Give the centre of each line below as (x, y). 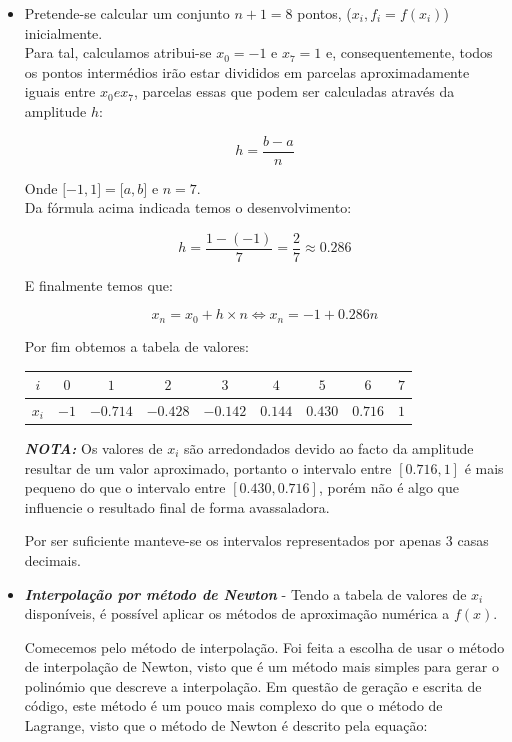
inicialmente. (63, 32)
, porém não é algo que (388, 487)
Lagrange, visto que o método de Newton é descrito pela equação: (226, 725)
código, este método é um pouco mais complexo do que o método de (233, 705)
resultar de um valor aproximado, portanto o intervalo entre (208, 467)
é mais (484, 467)
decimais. (52, 559)
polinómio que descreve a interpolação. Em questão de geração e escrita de (253, 685)
